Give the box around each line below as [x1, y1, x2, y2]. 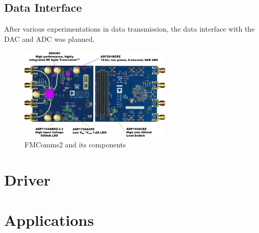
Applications [4, 209, 94, 230]
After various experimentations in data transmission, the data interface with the [4, 23, 255, 34]
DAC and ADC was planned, [4, 33, 95, 44]
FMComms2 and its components [24, 139, 126, 150]
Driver [4, 169, 51, 190]
